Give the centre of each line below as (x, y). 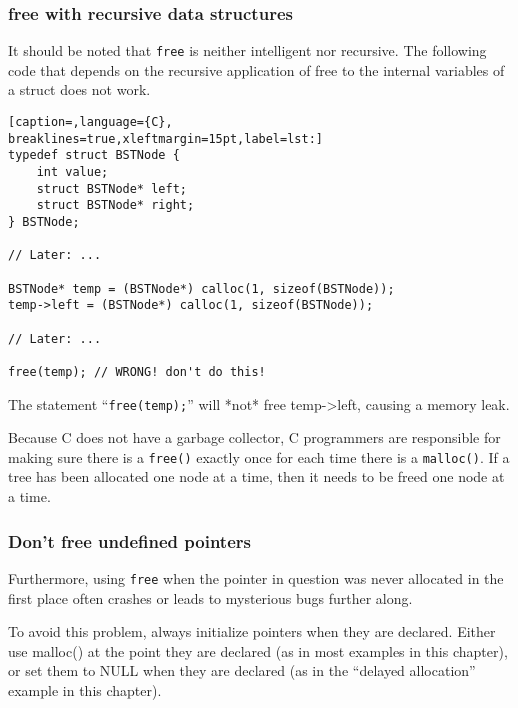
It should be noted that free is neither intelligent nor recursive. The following (247, 50)
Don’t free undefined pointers (129, 540)
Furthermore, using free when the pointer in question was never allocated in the (256, 577)
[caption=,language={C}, (90, 122)
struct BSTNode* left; (111, 188)
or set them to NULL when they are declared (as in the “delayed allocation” (242, 670)
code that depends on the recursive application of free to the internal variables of (256, 69)
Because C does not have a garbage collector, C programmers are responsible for (254, 437)
